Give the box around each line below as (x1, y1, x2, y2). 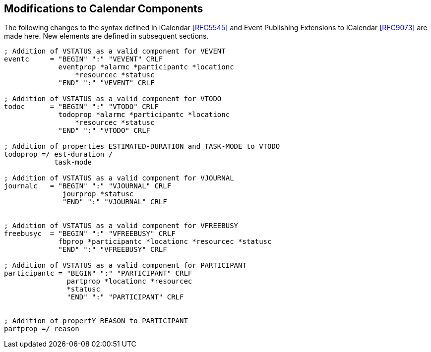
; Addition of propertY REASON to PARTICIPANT (4, 317, 188, 325)
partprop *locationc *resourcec (66, 277, 192, 286)
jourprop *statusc (62, 190, 134, 198)
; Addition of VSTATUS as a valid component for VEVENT (4, 47, 226, 56)
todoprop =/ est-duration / (4, 150, 113, 159)
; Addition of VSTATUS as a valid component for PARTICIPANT (4, 261, 246, 270)
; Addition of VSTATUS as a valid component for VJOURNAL (4, 174, 234, 182)
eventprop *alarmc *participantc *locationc (58, 63, 234, 71)
